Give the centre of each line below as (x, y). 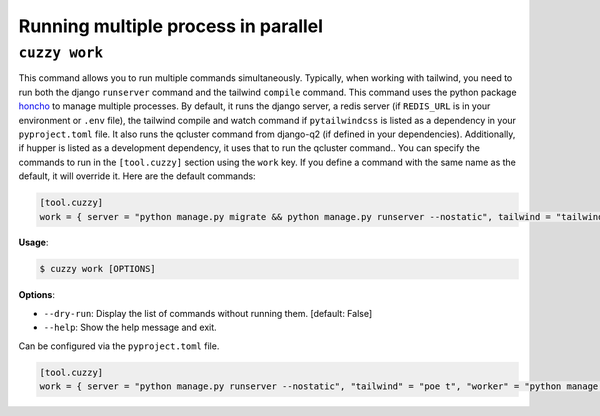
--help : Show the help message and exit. (130, 327)
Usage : (33, 242)
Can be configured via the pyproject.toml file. (119, 346)
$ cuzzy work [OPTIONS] (98, 269)
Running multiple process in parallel (171, 26)
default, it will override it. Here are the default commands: (137, 176)
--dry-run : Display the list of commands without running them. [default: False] (208, 313)
